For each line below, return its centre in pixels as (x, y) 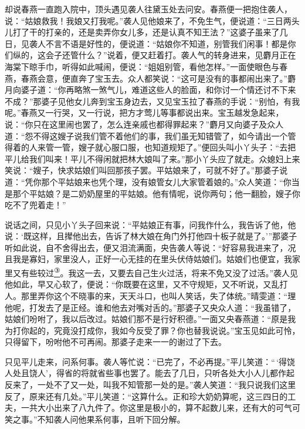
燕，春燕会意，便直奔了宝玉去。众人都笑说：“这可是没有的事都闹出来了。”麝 (150, 78)
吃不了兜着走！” (35, 205)
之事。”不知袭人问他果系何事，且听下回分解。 (99, 419)
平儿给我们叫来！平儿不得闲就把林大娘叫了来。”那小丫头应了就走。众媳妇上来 (152, 158)
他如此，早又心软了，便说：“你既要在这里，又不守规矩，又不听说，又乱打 (146, 284)
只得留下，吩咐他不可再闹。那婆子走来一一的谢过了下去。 (116, 342)
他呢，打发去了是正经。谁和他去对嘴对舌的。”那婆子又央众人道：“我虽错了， (150, 307)
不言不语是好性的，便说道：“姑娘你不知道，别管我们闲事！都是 (167, 43)
